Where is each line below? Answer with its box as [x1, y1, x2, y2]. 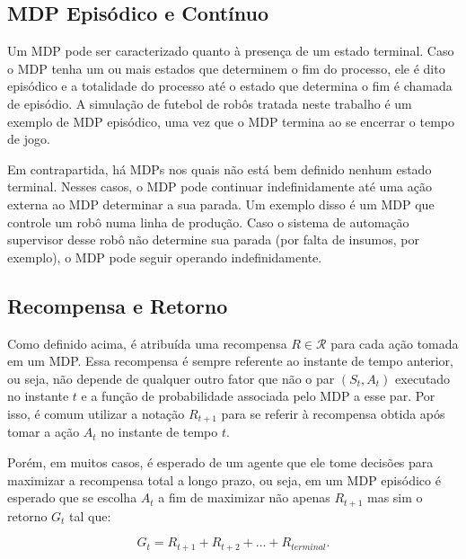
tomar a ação [7, 422, 80, 441]
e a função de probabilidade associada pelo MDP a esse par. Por [81, 386, 435, 405]
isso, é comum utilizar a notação [7, 404, 185, 422]
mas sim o [366, 488, 423, 507]
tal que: [69, 506, 111, 525]
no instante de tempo [101, 422, 218, 441]
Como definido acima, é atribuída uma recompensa [7, 333, 287, 352]
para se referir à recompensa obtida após [221, 404, 445, 422]
